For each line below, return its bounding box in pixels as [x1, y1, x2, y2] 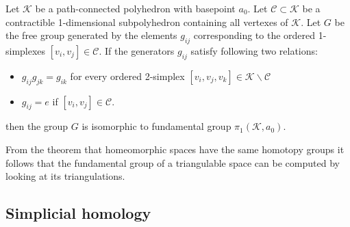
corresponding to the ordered [193, 28, 316, 42]
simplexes [5, 43, 46, 57]
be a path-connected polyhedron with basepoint [35, 1, 236, 15]
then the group [5, 119, 68, 133]
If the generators [105, 43, 175, 57]
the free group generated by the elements [5, 28, 177, 42]
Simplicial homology [5, 202, 151, 224]
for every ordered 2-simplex [70, 68, 185, 83]
